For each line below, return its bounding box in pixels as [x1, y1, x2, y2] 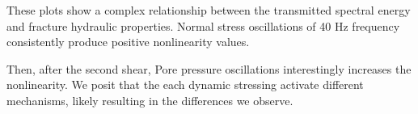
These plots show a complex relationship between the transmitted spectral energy [6, 2, 411, 18]
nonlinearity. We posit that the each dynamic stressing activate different [6, 76, 364, 93]
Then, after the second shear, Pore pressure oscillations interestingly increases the [6, 60, 412, 77]
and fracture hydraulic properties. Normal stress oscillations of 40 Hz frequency [6, 17, 400, 34]
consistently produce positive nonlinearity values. [6, 33, 250, 50]
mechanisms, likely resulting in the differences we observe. [6, 91, 293, 108]
